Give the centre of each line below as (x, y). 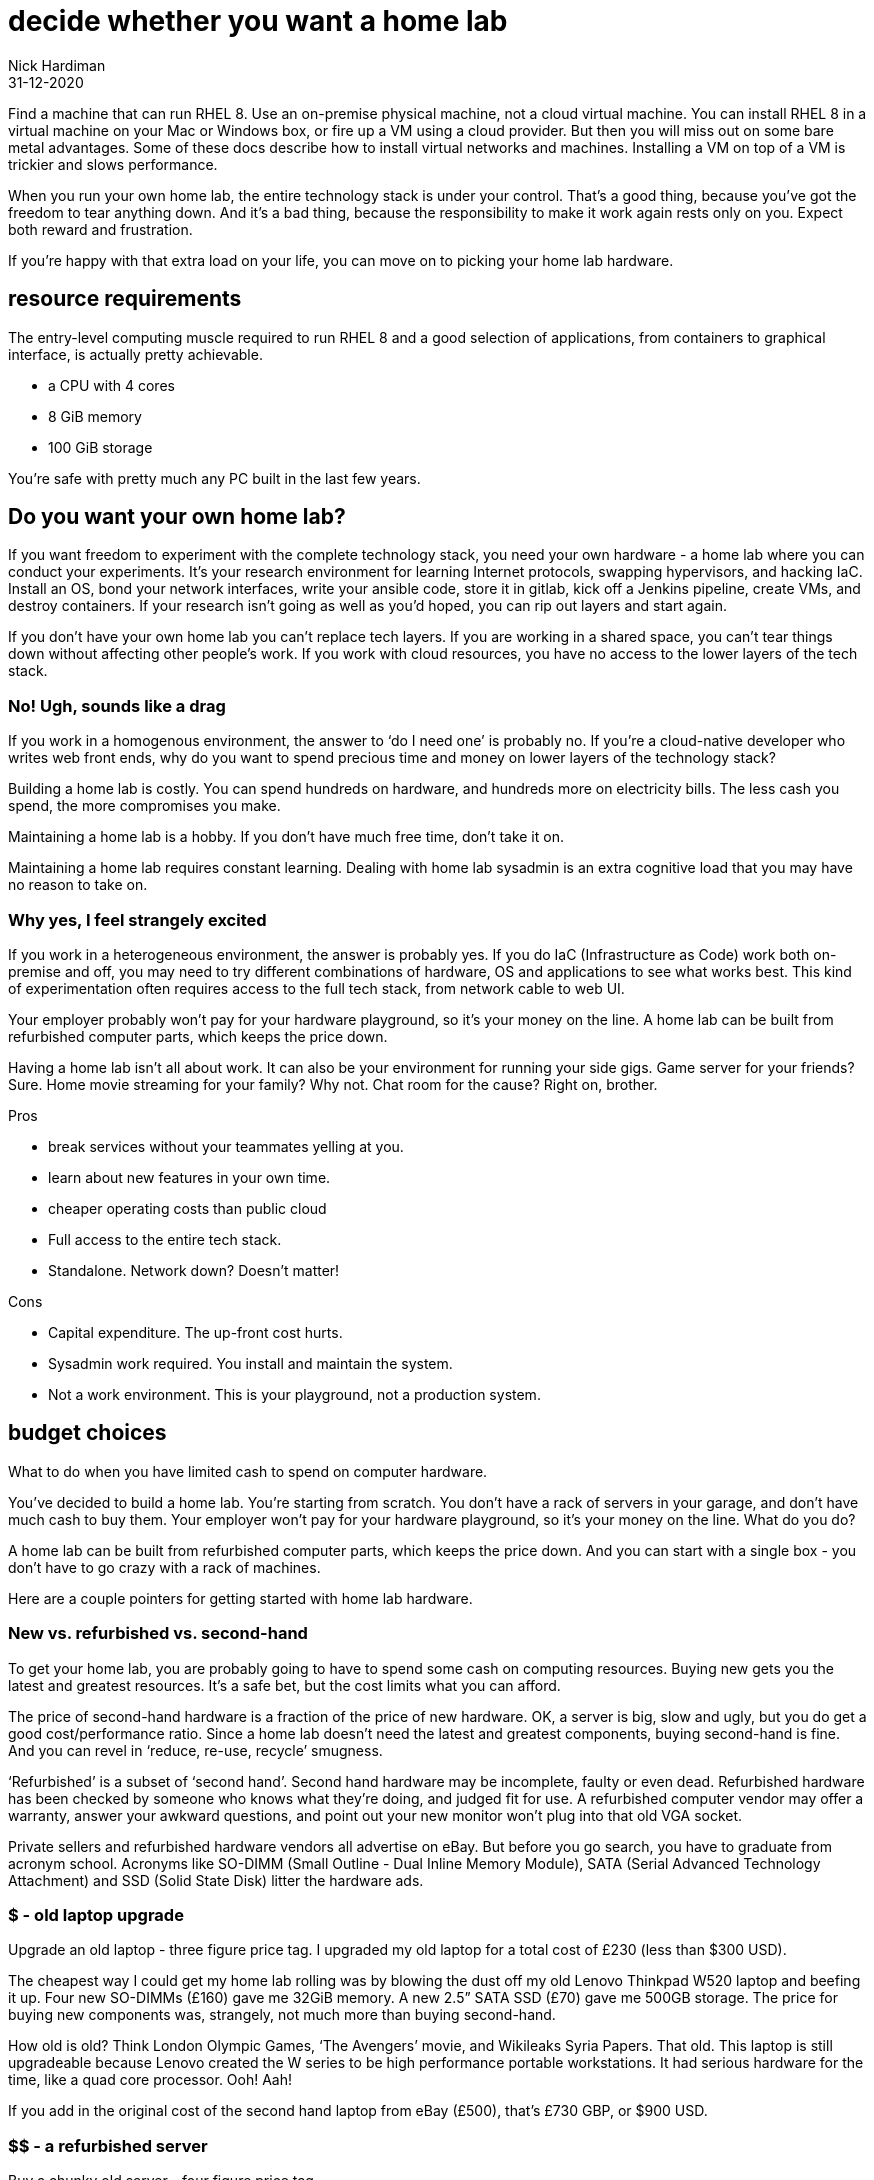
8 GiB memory (95, 416)
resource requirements (125, 299)
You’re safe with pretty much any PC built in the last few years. (214, 478)
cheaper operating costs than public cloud (187, 1208)
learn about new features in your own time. (189, 1177)
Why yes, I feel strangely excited (137, 919)
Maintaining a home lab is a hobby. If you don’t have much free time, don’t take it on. (286, 837)
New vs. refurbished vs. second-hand (158, 1633)
